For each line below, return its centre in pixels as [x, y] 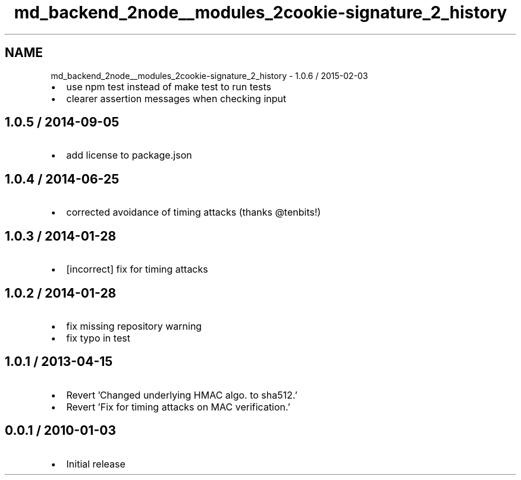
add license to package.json [129, 155]
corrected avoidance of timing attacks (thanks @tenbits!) [194, 212]
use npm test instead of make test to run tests [169, 86]
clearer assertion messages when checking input [176, 98]
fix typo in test [98, 338]
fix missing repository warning [134, 326]
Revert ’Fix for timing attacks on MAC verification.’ [178, 407]
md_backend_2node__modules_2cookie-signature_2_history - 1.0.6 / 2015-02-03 [209, 75]
